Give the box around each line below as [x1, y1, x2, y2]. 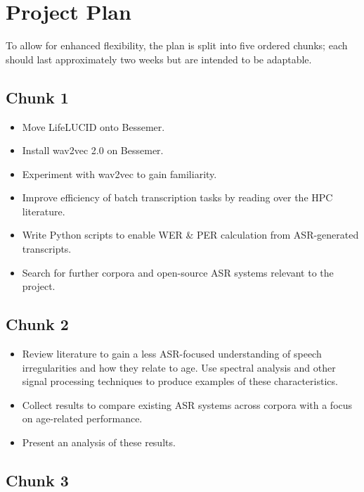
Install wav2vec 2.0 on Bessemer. [22, 143, 164, 158]
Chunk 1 [6, 86, 69, 108]
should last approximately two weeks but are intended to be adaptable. [6, 51, 312, 66]
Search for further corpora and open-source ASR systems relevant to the [22, 265, 334, 279]
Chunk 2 [6, 313, 69, 335]
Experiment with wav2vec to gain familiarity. [22, 166, 217, 181]
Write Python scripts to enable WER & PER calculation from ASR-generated [22, 227, 359, 242]
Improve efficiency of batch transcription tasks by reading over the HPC [22, 190, 333, 205]
